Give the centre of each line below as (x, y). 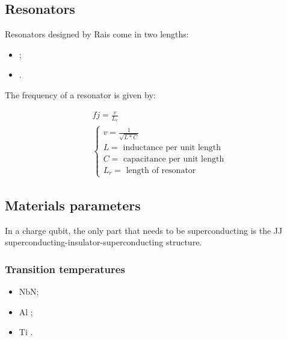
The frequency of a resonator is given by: (80, 94)
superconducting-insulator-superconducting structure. (103, 242)
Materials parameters (73, 205)
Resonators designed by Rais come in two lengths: (97, 34)
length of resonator (161, 170)
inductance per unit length (172, 147)
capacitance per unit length (174, 159)
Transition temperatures (65, 269)
